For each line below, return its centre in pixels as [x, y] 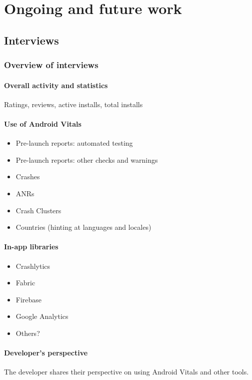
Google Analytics [42, 316]
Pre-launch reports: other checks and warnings [87, 159]
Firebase [29, 299]
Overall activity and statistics [56, 85]
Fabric [25, 283]
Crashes [28, 176]
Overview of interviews [51, 65]
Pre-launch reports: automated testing [74, 143]
